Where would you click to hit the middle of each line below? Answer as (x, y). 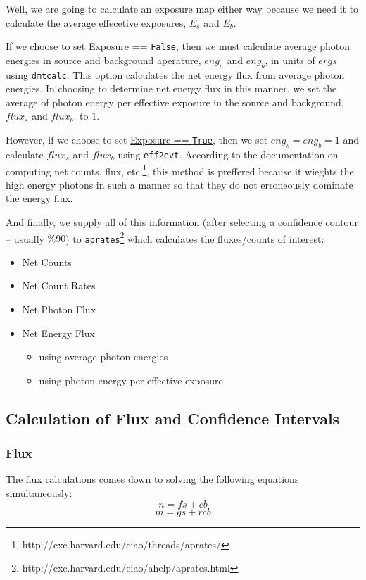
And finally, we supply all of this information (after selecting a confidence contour (182, 221)
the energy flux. (39, 198)
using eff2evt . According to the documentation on (228, 154)
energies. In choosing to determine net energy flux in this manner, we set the (171, 88)
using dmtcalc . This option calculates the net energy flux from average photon (175, 74)
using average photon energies (103, 357)
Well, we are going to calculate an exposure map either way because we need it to (182, 8)
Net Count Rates (59, 285)
